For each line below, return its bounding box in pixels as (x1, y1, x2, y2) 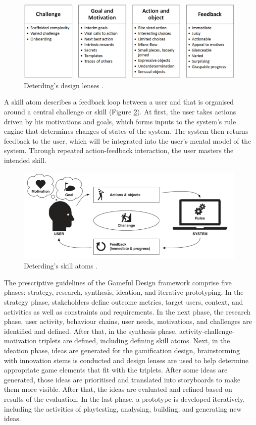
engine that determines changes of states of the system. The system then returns (4, 126, 249, 136)
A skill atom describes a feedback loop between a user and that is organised (4, 97, 234, 107)
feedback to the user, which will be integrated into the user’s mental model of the (4, 135, 251, 146)
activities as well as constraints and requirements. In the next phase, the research (4, 306, 251, 317)
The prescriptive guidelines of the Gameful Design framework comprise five (4, 277, 232, 287)
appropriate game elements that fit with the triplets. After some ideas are (4, 365, 228, 375)
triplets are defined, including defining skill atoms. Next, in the (39, 335, 230, 346)
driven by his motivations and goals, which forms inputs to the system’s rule (4, 116, 236, 126)
